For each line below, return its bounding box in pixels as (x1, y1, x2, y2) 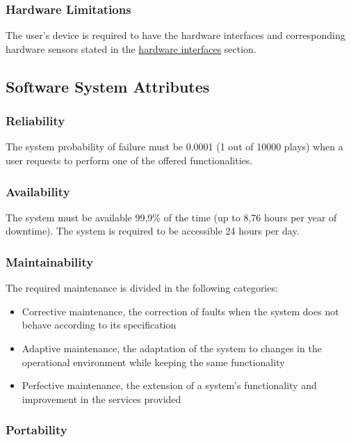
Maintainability (6, 253, 94, 270)
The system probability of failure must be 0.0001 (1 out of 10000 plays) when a (6, 139, 343, 154)
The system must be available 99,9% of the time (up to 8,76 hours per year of (6, 210, 337, 224)
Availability (6, 182, 70, 200)
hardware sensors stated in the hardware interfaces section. (6, 41, 256, 56)
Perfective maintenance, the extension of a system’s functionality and (22, 378, 317, 393)
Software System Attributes (6, 75, 210, 97)
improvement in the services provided (22, 391, 181, 406)
